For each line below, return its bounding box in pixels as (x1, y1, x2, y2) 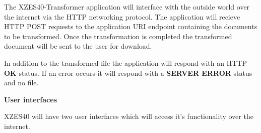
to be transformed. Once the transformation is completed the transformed (4, 31, 232, 41)
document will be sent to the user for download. (4, 41, 152, 51)
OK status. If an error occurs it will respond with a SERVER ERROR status (4, 67, 252, 78)
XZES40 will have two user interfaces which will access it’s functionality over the (4, 111, 253, 121)
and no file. (4, 77, 39, 88)
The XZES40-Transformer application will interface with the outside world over (4, 2, 250, 12)
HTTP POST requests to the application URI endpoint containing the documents (4, 21, 257, 32)
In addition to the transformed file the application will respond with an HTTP (4, 57, 247, 68)
